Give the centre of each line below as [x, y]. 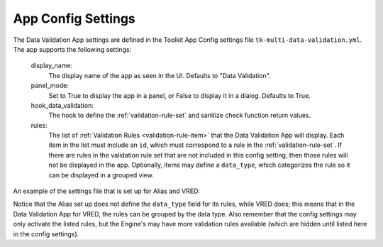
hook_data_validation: [62, 105]
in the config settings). [46, 234]
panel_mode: [50, 86]
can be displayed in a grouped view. [101, 175]
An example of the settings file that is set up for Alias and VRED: [107, 191]
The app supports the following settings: [72, 49]
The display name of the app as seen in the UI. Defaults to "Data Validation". [160, 75]
